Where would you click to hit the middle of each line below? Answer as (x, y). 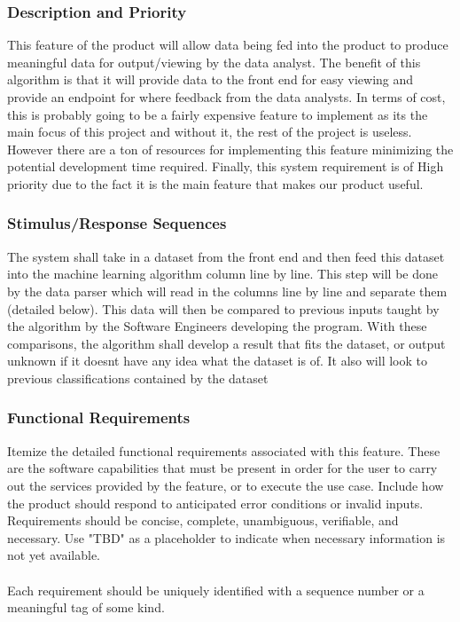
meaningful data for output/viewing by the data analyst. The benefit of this (214, 62)
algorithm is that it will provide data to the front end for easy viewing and (211, 79)
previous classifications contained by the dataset (138, 378)
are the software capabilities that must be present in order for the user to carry (222, 468)
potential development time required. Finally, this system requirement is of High (226, 166)
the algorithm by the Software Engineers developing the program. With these (217, 326)
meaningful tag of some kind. (86, 607)
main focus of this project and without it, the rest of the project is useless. (210, 132)
